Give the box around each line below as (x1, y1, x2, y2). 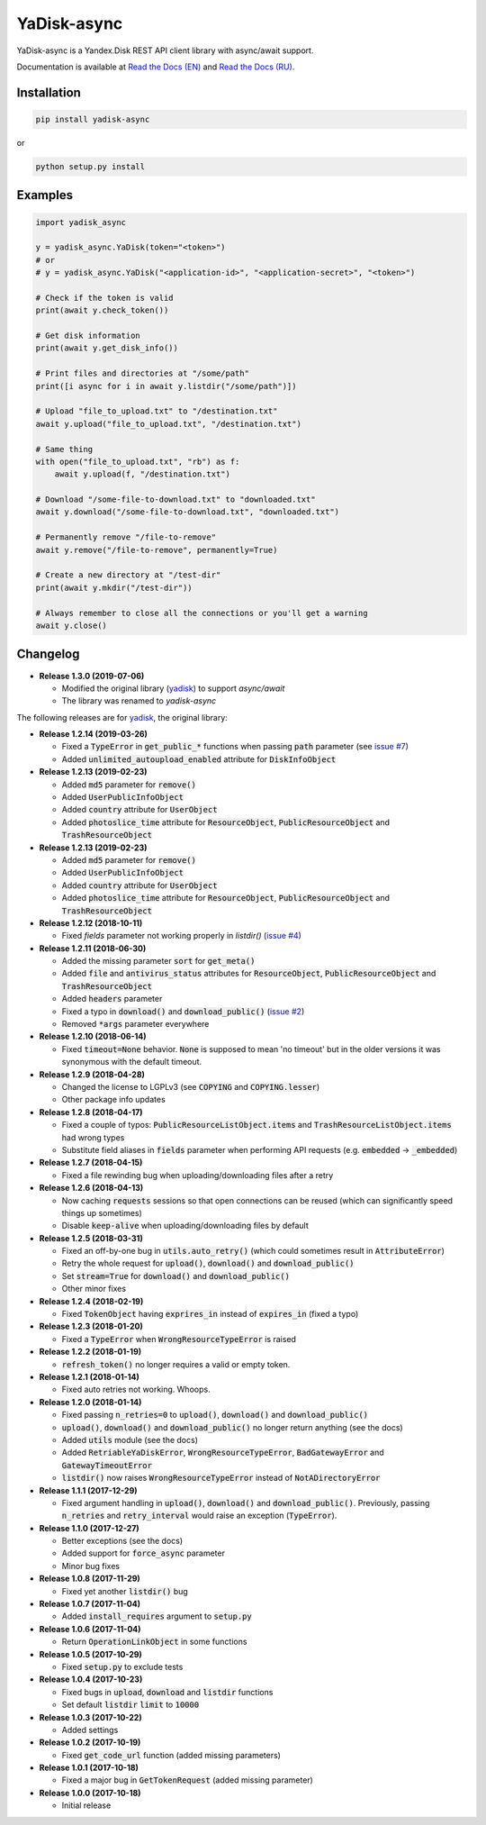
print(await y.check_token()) (35, 305, 169, 315)
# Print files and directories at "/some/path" (35, 368, 249, 378)
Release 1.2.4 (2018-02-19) (39, 1295, 144, 1306)
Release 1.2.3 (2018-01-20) (39, 1321, 143, 1332)
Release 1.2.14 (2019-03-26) (39, 729, 148, 740)
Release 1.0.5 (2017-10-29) (39, 1648, 143, 1659)
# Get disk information (35, 331, 141, 341)
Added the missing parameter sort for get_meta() (61, 956, 256, 967)
